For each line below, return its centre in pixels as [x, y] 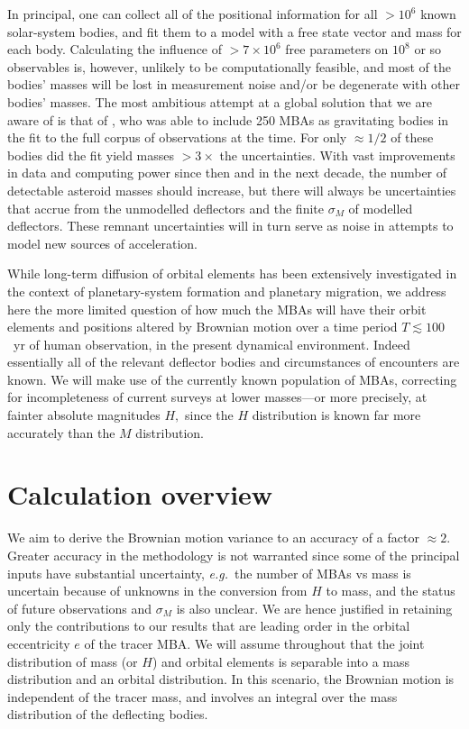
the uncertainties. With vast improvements [337, 155]
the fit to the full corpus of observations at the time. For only [177, 137]
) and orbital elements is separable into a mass [281, 661]
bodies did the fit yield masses [91, 155]
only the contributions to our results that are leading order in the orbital [209, 626]
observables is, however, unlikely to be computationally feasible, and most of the [230, 66]
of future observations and [80, 608]
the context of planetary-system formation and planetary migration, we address [227, 291]
